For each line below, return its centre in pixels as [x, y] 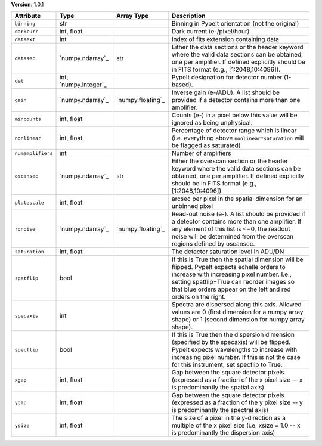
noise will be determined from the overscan [233, 237]
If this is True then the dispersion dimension [233, 335]
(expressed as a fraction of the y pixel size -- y [237, 402]
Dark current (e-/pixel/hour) [210, 32]
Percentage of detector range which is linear [234, 131]
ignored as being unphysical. [212, 123]
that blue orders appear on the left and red [231, 289]
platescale [30, 202]
